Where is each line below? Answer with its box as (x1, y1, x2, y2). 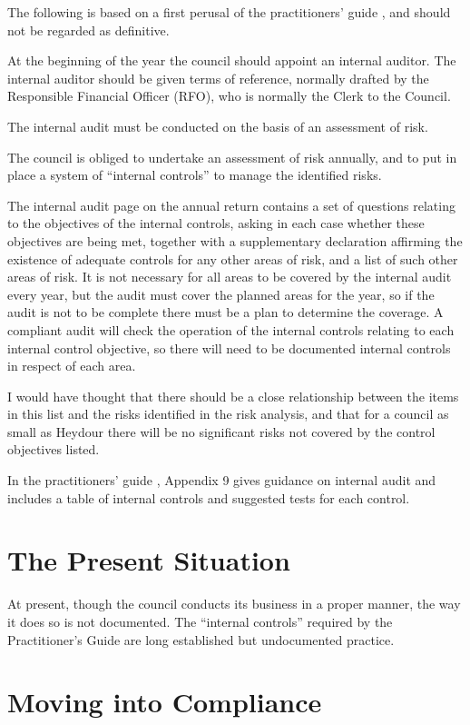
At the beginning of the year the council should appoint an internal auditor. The (7, 51, 456, 70)
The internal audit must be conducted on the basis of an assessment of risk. (7, 116, 428, 135)
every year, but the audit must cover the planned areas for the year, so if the (7, 284, 435, 303)
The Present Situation (7, 541, 290, 579)
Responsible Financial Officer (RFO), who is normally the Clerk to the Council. (7, 86, 451, 105)
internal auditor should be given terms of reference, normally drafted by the (7, 68, 429, 87)
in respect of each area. (7, 356, 136, 375)
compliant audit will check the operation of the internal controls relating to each (7, 320, 455, 339)
